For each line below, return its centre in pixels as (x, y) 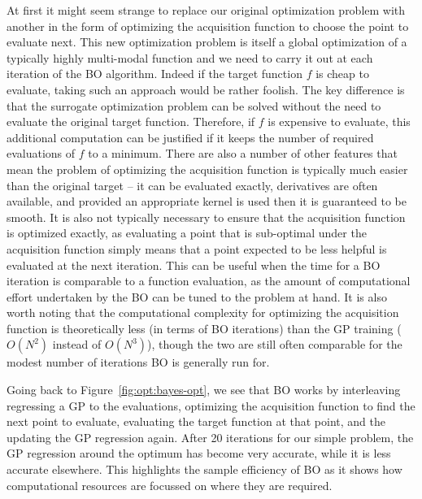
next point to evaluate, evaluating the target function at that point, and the (196, 421)
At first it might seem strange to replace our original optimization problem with (206, 10)
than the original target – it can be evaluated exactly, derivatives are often (192, 185)
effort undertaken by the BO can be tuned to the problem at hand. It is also (197, 296)
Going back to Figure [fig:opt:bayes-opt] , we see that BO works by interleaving (204, 390)
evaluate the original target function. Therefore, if (131, 121)
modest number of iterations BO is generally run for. (138, 362)
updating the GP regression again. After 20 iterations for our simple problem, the (210, 437)
